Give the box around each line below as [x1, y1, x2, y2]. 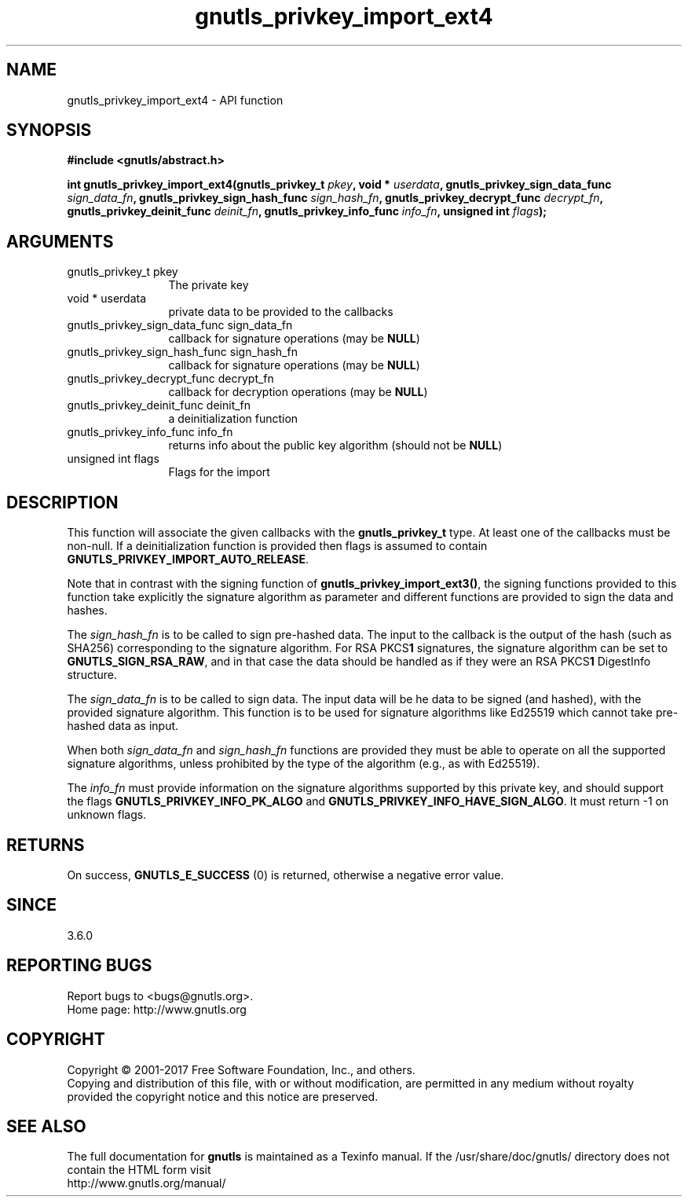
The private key [168, 278, 249, 292]
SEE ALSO [6, 1116, 86, 1136]
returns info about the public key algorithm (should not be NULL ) [168, 438, 503, 453]
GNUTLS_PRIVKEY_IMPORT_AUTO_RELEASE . [67, 552, 309, 567]
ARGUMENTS [6, 231, 114, 251]
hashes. [67, 603, 108, 618]
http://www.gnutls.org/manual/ [67, 1176, 226, 1190]
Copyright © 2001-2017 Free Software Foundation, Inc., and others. [67, 1062, 415, 1076]
